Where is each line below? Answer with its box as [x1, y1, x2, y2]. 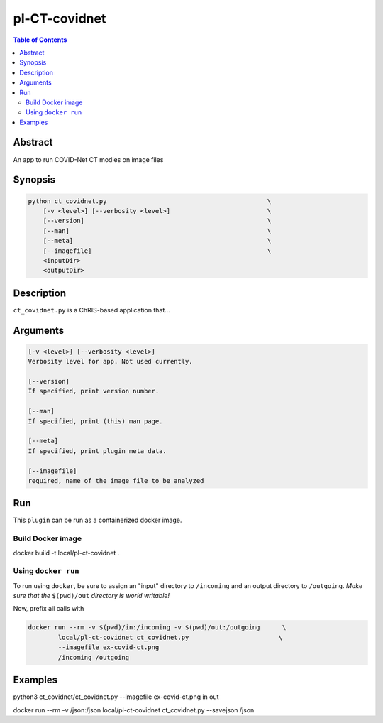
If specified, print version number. [28, 387, 160, 396]
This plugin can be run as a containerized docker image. [13, 516, 182, 525]
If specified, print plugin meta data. [28, 447, 167, 455]
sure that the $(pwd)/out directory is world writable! [13, 592, 170, 600]
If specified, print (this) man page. [28, 417, 163, 425]
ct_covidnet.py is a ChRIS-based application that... [13, 305, 170, 314]
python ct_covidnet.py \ [28, 197, 272, 205]
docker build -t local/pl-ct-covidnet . [13, 548, 120, 557]
